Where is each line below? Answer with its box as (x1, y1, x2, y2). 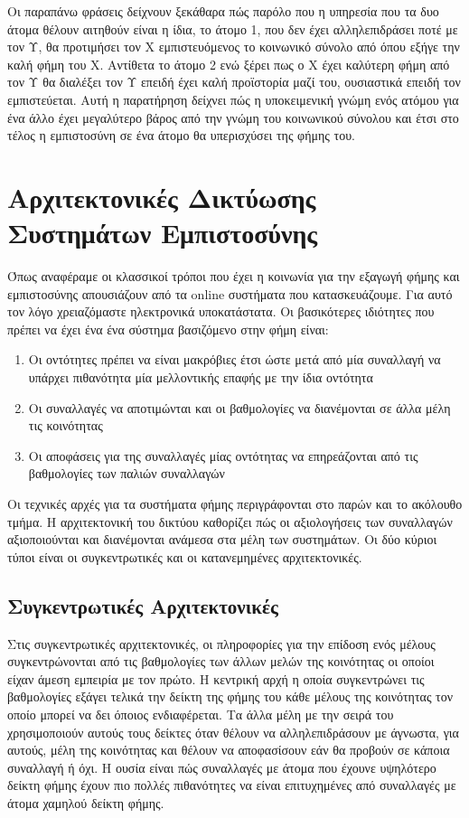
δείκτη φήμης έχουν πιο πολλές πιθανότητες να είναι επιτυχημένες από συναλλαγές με (7, 776, 456, 794)
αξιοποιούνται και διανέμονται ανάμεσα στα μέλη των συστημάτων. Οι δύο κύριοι (7, 530, 437, 549)
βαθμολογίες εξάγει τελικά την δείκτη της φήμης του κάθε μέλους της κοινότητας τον (7, 687, 454, 706)
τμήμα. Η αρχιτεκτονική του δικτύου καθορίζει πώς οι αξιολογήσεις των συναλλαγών (7, 512, 453, 531)
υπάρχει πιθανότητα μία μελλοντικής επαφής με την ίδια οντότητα (28, 368, 373, 387)
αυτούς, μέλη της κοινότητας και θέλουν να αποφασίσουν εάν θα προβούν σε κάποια (7, 740, 450, 759)
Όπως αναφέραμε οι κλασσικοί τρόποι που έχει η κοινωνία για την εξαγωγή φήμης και (7, 267, 460, 286)
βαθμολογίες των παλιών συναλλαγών (28, 464, 225, 483)
